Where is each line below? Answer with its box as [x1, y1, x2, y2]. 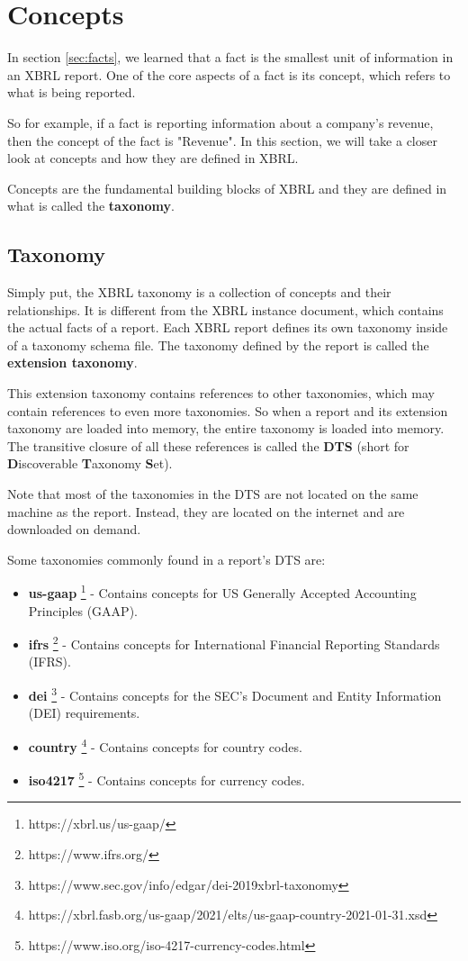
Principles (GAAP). [28, 601, 138, 620]
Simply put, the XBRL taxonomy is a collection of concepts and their [7, 283, 391, 302]
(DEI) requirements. [28, 703, 140, 722]
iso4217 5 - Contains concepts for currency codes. [28, 768, 305, 789]
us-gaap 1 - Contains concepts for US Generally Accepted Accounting [28, 581, 417, 603]
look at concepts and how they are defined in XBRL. [7, 149, 299, 168]
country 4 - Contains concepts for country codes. [28, 734, 302, 756]
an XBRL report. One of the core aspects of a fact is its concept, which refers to [7, 65, 451, 84]
